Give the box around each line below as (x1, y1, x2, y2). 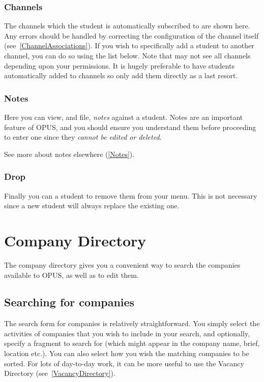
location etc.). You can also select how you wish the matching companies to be (4, 348, 249, 359)
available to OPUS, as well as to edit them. (4, 269, 139, 280)
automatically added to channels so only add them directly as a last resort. (4, 70, 238, 81)
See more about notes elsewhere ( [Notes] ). (4, 148, 135, 159)
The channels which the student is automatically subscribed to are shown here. (4, 20, 250, 31)
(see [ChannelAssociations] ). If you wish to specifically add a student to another (4, 40, 254, 51)
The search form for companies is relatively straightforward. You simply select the (4, 318, 260, 329)
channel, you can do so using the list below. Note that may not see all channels (4, 50, 251, 60)
